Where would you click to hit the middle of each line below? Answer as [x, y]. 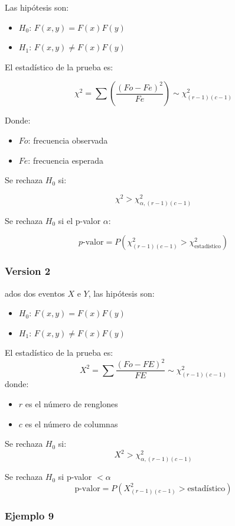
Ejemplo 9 [30, 515]
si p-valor [75, 477]
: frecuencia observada [68, 140]
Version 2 [28, 271]
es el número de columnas [71, 423]
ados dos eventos [35, 293]
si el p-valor [79, 220]
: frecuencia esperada [66, 160]
